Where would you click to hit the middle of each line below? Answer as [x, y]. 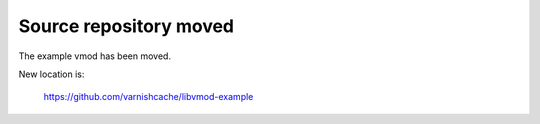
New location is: [51, 74]
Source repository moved [126, 26]
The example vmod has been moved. [95, 56]
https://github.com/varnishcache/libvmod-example [148, 97]
